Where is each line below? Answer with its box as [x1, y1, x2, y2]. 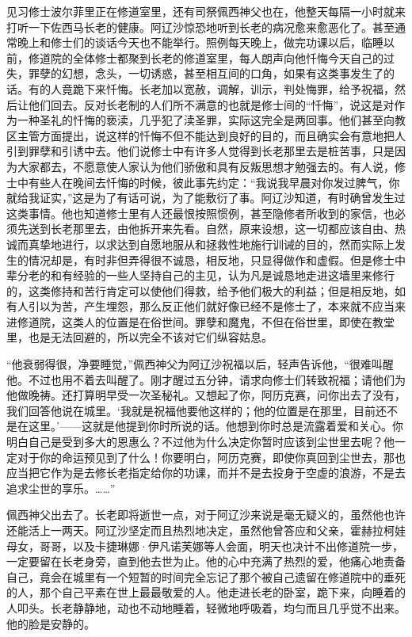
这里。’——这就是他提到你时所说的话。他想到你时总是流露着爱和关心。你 [28, 418, 403, 434]
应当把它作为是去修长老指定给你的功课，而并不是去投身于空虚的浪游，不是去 [6, 464, 406, 481]
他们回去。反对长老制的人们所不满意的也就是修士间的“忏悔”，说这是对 [28, 96, 395, 113]
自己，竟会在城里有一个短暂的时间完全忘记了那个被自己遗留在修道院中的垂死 [6, 568, 406, 585]
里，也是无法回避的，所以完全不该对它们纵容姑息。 [6, 329, 273, 345]
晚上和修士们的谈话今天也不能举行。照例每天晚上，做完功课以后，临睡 [17, 34, 383, 51]
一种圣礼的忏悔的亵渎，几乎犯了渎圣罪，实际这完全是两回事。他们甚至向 [17, 112, 395, 128]
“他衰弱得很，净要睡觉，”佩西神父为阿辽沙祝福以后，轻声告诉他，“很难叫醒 [6, 356, 394, 372]
